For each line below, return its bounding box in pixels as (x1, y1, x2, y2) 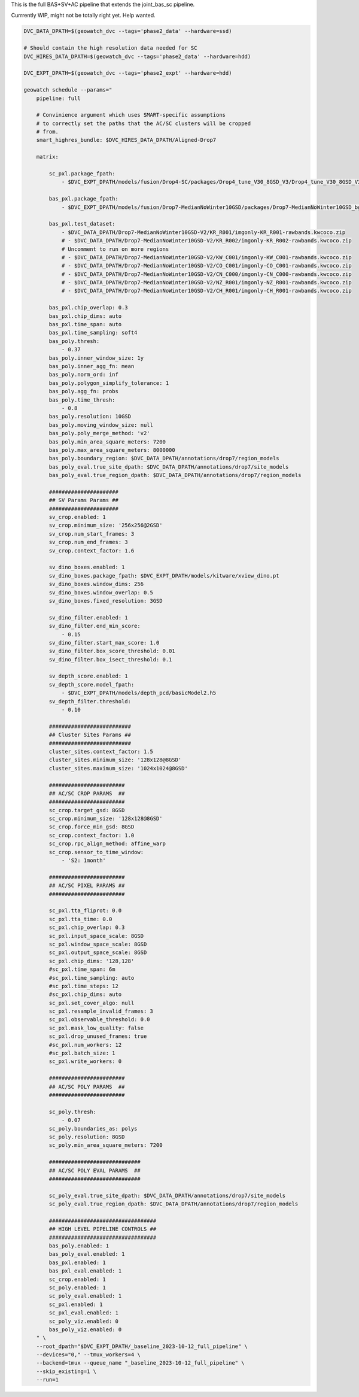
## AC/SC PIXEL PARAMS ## (48, 882, 125, 889)
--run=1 (36, 1377, 59, 1383)
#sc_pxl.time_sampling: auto (48, 974, 135, 981)
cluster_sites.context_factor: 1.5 (48, 748, 154, 755)
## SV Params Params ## (48, 497, 119, 504)
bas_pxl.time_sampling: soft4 (48, 329, 138, 336)
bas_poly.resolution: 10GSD (48, 413, 132, 420)
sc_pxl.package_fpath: (48, 171, 116, 177)
